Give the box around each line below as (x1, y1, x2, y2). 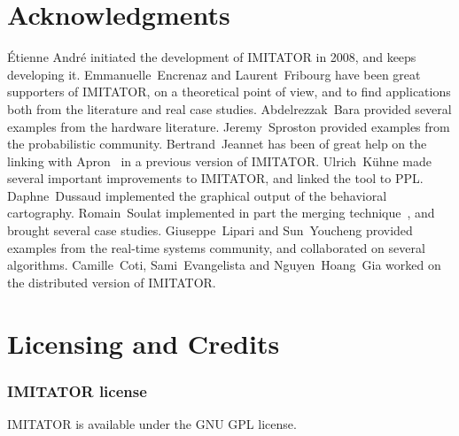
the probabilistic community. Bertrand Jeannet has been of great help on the (7, 134, 427, 153)
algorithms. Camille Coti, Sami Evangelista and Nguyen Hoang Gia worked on (7, 256, 441, 274)
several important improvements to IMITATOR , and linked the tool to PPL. (7, 169, 424, 187)
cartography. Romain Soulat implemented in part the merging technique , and (7, 203, 435, 222)
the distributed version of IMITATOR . (7, 272, 216, 291)
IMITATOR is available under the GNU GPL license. (7, 415, 297, 433)
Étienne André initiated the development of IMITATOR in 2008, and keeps (7, 48, 416, 66)
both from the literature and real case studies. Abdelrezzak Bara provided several (7, 99, 452, 118)
